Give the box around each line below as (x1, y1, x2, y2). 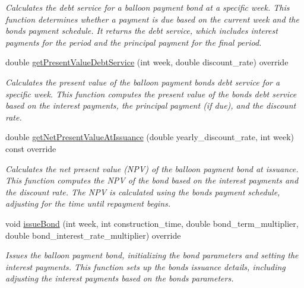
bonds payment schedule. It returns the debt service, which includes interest (5, 24, 278, 37)
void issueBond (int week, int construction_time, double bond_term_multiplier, (5, 217, 299, 229)
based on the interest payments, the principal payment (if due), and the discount (5, 99, 296, 112)
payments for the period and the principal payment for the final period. (5, 36, 262, 48)
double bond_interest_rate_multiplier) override (5, 229, 181, 241)
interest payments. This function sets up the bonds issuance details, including (5, 260, 286, 273)
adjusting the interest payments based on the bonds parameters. (5, 272, 234, 284)
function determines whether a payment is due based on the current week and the (5, 12, 299, 25)
